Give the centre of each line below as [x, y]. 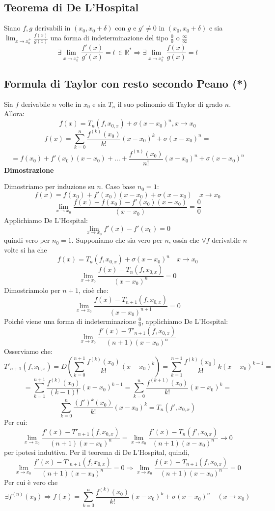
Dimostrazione [29, 170]
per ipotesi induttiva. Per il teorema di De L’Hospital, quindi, [97, 452]
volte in [70, 104]
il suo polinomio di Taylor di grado [170, 104]
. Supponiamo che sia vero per [117, 240]
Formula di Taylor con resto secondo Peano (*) [126, 83]
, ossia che [184, 240]
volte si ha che [26, 249]
